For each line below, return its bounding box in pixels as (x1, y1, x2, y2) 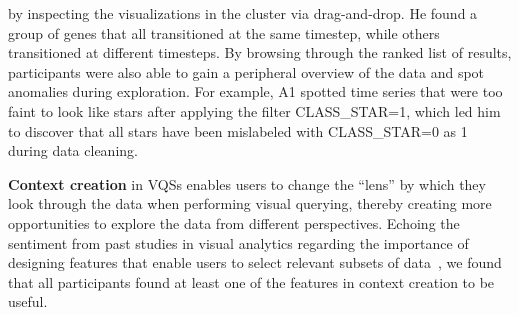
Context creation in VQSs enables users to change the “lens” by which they (8, 173, 486, 194)
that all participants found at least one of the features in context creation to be (8, 271, 495, 292)
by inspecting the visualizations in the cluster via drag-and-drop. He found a (8, 3, 478, 23)
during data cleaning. (8, 140, 138, 161)
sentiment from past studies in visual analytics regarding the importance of (8, 232, 469, 253)
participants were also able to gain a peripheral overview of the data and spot (8, 61, 485, 82)
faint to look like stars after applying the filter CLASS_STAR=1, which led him (8, 100, 501, 121)
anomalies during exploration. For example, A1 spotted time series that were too (8, 81, 503, 102)
